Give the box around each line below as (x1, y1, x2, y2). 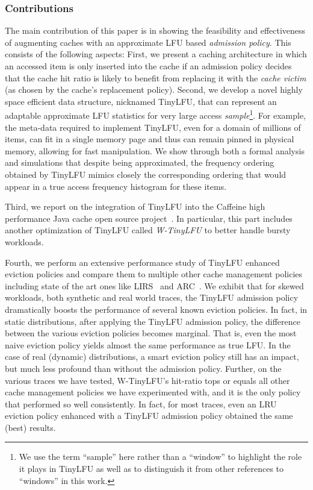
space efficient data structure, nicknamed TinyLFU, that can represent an (5, 95, 277, 107)
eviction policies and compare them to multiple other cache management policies (5, 268, 303, 280)
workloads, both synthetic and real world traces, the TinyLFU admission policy (5, 291, 299, 304)
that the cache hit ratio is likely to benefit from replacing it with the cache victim (5, 71, 306, 84)
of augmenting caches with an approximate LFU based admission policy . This (5, 36, 291, 48)
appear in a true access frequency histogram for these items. (5, 180, 227, 192)
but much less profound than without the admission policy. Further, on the (5, 362, 282, 374)
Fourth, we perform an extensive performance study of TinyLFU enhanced (5, 256, 280, 268)
